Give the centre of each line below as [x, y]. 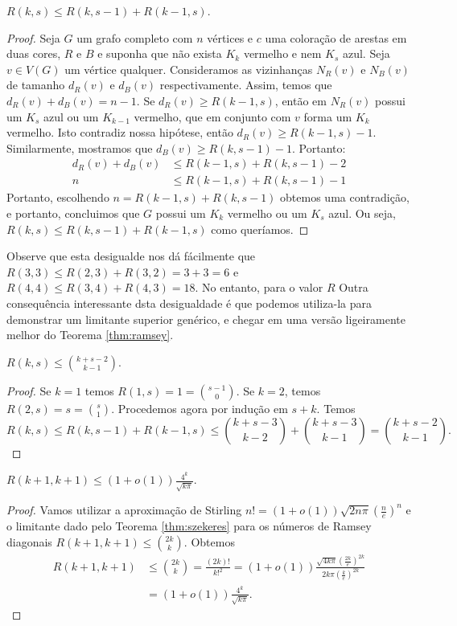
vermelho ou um [267, 213]
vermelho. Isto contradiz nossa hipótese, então [120, 132]
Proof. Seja [33, 37]
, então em [301, 100]
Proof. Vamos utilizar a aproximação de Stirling [124, 510]
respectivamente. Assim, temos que [246, 85]
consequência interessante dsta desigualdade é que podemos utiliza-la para [189, 303]
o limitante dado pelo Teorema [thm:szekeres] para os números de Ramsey [189, 526]
